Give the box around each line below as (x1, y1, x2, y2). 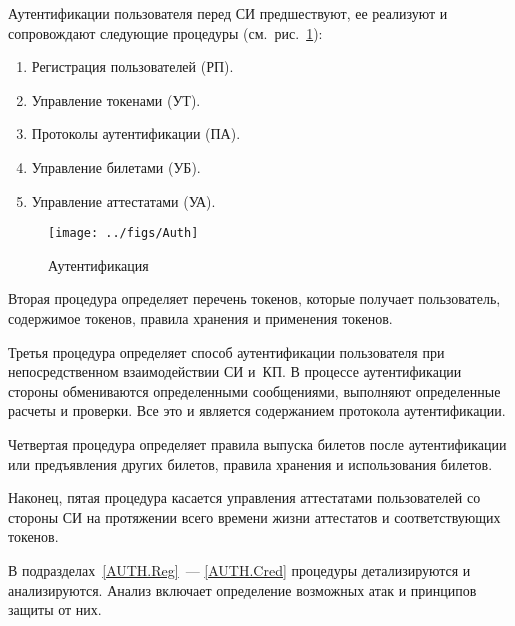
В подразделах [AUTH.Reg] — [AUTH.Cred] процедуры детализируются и (8, 559, 471, 580)
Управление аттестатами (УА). (31, 190, 216, 211)
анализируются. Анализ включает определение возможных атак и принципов (8, 579, 477, 600)
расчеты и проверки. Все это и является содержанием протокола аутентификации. (8, 400, 506, 421)
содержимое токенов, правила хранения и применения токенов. (8, 308, 393, 328)
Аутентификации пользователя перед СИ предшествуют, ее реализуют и (8, 3, 448, 23)
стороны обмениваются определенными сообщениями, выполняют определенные (8, 380, 501, 401)
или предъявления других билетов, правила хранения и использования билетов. (8, 453, 493, 474)
